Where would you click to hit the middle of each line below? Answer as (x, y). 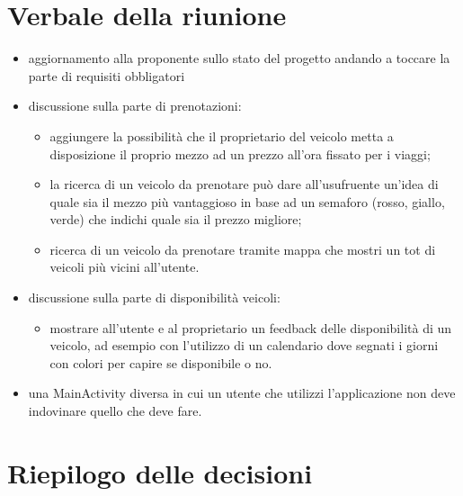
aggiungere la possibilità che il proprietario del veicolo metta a (222, 135)
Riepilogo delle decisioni (160, 472)
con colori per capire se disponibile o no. (161, 362)
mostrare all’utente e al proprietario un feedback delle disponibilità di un (251, 327)
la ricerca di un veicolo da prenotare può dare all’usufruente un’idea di (244, 184)
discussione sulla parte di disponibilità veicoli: (154, 298)
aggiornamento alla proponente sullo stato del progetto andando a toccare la (239, 58)
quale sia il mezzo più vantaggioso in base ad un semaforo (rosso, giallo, (247, 201)
